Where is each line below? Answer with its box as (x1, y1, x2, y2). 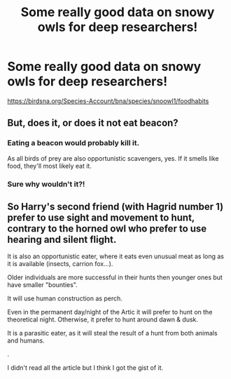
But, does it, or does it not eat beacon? (7, 117, 178, 129)
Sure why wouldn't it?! (7, 179, 85, 189)
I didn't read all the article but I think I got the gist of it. (7, 364, 164, 372)
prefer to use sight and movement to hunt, (7, 211, 195, 223)
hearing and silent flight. (7, 233, 117, 246)
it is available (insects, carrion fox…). (7, 260, 113, 268)
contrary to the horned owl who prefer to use (7, 222, 207, 234)
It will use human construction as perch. (7, 294, 122, 302)
